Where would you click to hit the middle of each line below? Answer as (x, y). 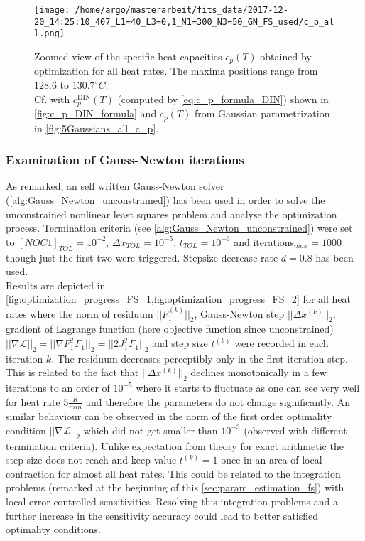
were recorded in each (282, 343)
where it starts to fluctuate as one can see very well (248, 388)
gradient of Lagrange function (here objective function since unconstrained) (170, 329)
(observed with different (295, 430)
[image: (52, 10)
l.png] (49, 34)
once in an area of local (272, 460)
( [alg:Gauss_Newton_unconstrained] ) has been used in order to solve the (165, 199)
